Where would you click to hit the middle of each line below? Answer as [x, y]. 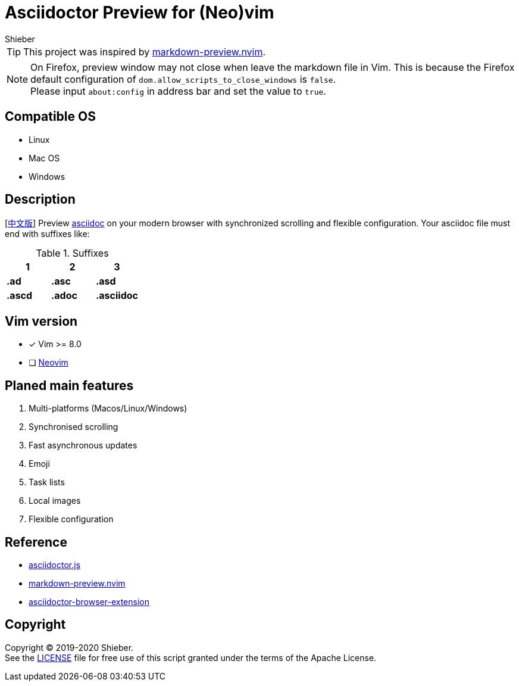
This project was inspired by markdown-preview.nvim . [145, 52]
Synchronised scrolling [74, 427]
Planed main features [69, 385]
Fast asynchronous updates [83, 445]
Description [40, 199]
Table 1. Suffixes [72, 253]
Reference [36, 542]
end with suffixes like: [47, 234]
